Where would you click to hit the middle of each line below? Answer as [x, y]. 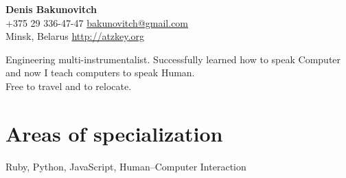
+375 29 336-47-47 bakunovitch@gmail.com [97, 22]
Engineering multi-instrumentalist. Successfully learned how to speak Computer [173, 59]
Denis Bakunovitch [51, 9]
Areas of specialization [114, 133]
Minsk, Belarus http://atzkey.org [75, 36]
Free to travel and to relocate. [69, 86]
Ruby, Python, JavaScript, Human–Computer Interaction [126, 166]
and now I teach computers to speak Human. [100, 73]
